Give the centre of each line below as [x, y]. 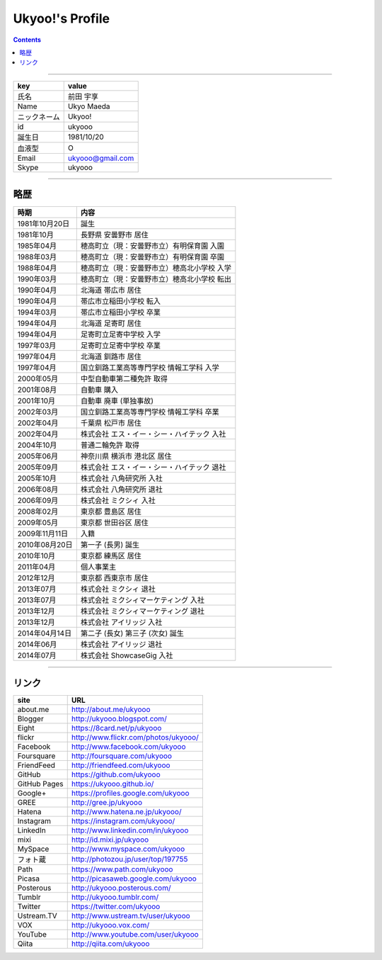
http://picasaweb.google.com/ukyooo [134, 879]
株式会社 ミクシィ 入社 [118, 501]
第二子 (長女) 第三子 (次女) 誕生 [132, 633]
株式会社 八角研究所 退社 [121, 490]
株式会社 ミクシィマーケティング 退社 [143, 611]
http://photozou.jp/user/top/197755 [129, 859]
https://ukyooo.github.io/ [112, 784]
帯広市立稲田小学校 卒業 [121, 312]
